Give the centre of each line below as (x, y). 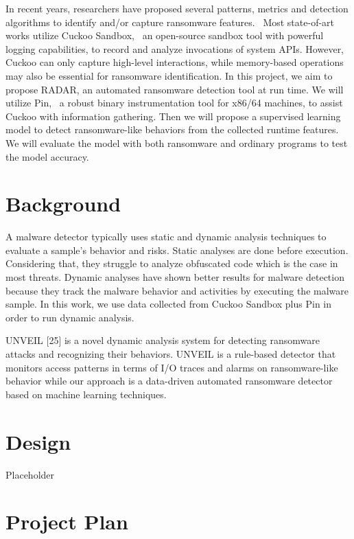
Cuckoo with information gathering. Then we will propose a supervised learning (173, 116)
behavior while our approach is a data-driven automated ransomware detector (169, 381)
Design (38, 441)
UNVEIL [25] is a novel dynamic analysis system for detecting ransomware (163, 340)
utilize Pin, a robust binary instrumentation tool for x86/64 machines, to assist (174, 103)
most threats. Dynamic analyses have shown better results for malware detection (175, 277)
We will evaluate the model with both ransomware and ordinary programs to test (177, 142)
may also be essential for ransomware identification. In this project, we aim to (169, 75)
